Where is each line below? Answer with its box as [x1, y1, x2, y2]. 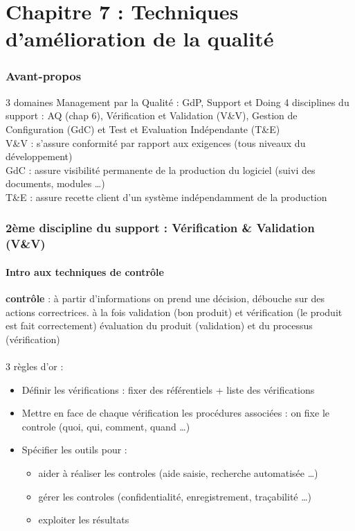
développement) [6, 149, 73, 164]
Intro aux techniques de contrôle [6, 264, 164, 279]
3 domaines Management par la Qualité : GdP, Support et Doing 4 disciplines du [6, 94, 349, 109]
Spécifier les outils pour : [21, 442, 127, 457]
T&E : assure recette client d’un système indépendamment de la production [6, 189, 327, 204]
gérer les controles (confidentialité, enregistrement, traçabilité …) [38, 489, 312, 503]
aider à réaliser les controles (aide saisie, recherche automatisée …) [38, 466, 318, 480]
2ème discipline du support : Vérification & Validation [6, 219, 315, 236]
